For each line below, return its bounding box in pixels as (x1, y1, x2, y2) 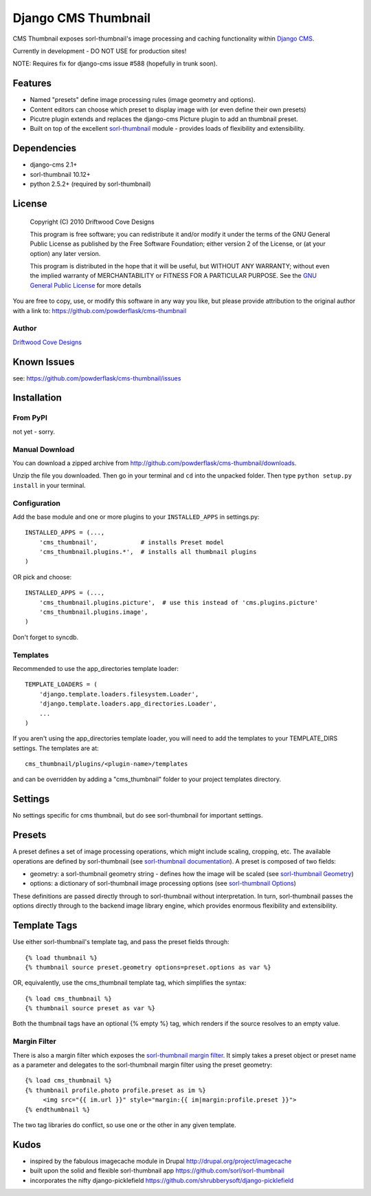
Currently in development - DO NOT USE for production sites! (12, 47, 187, 55)
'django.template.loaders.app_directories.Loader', (38, 700, 217, 708)
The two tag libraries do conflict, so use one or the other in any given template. (12, 1120, 236, 1129)
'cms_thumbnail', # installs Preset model (38, 538, 225, 546)
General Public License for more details (30, 281, 142, 289)
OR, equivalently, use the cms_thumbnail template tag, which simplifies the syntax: (12, 979, 247, 987)
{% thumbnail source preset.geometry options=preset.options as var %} (25, 963, 271, 971)
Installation (12, 392, 62, 404)
